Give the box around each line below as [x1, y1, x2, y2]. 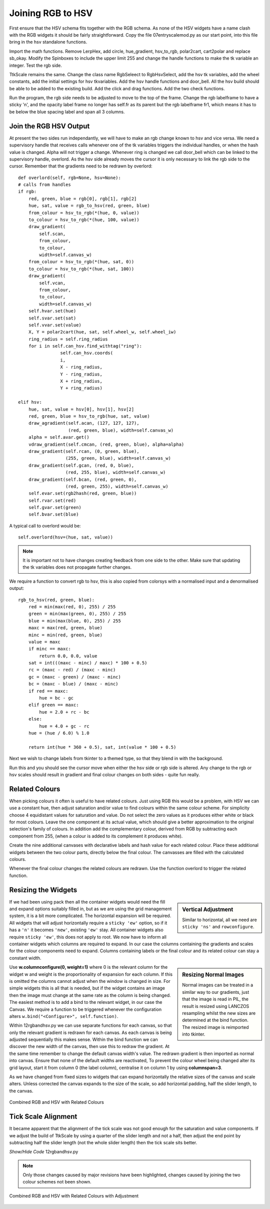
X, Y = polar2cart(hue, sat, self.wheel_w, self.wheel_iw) [28, 329, 176, 335]
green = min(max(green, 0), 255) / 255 [28, 611, 126, 617]
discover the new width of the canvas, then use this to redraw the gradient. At [9, 1044, 170, 1050]
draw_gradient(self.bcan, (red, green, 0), [28, 476, 137, 482]
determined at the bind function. [182, 1017, 248, 1023]
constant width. [9, 955, 41, 961]
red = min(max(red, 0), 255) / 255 [28, 604, 116, 609]
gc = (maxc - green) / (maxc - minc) [28, 674, 121, 679]
